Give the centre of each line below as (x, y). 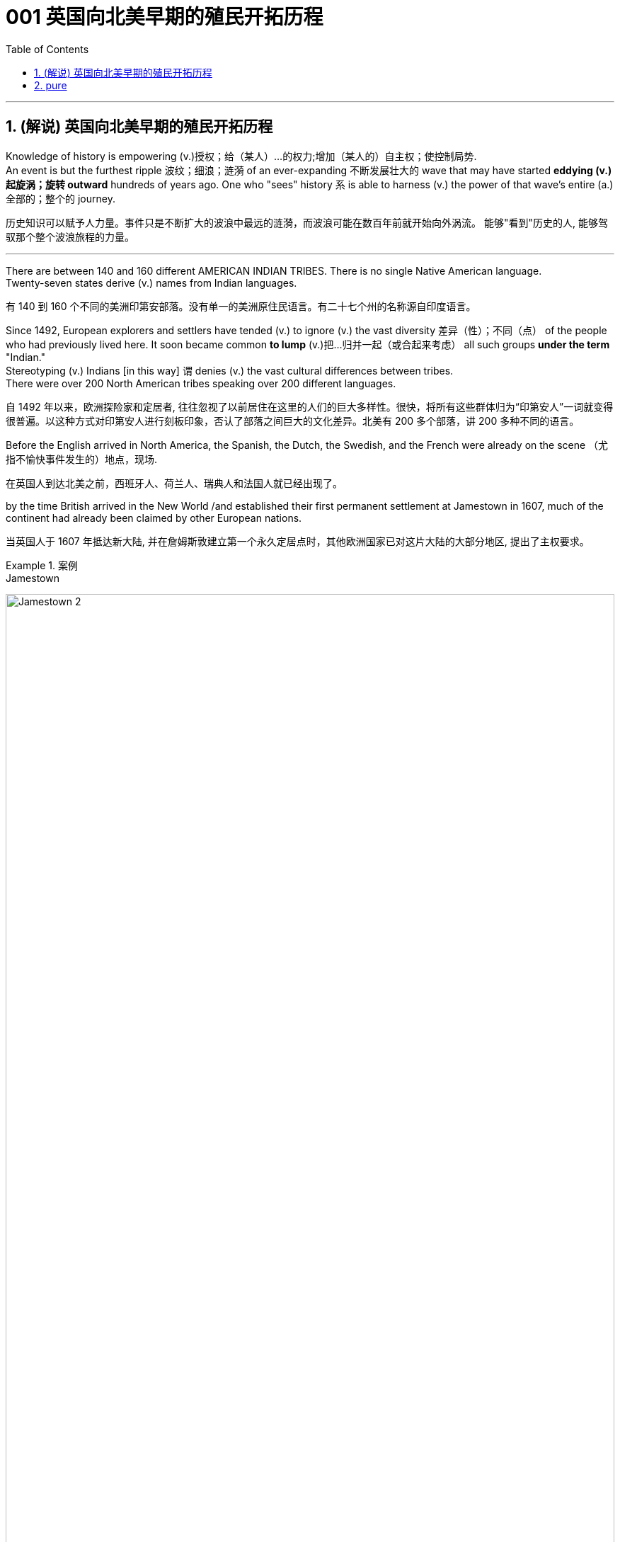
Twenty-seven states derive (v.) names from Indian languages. (151, 282)
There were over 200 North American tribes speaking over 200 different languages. (201, 383)
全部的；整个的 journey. (61, 198)
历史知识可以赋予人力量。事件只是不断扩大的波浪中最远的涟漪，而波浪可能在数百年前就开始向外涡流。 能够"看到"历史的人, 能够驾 (307, 222)
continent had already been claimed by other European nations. (154, 518)
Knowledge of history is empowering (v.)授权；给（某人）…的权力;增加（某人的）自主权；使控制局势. (241, 156)
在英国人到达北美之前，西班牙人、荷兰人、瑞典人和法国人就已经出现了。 (174, 483)
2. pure (51, 85)
